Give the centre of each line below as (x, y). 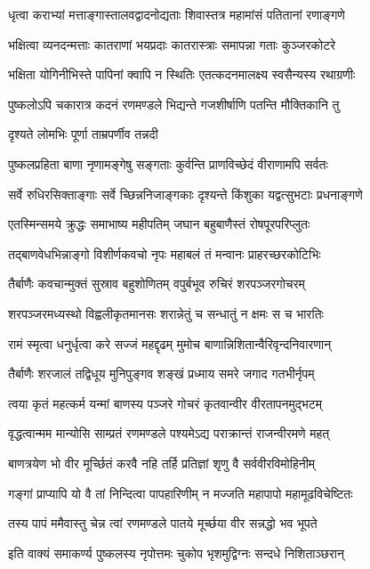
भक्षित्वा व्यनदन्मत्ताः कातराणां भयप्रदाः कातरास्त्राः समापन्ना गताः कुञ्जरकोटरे (172, 44)
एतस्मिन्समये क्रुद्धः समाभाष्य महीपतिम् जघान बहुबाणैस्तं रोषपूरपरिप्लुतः (159, 224)
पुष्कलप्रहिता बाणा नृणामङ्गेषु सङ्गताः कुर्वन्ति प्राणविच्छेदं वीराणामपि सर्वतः (168, 163)
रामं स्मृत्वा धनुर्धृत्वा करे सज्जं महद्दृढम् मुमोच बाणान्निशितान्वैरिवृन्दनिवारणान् (170, 343)
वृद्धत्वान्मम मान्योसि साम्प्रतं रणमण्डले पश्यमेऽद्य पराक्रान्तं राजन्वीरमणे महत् (169, 433)
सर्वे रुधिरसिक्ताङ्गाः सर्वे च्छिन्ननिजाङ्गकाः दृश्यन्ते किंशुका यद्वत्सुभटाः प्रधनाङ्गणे (185, 194)
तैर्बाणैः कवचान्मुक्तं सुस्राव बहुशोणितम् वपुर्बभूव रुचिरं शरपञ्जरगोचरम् (157, 284)
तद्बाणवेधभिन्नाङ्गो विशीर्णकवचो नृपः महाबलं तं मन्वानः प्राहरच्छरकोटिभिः (165, 253)
